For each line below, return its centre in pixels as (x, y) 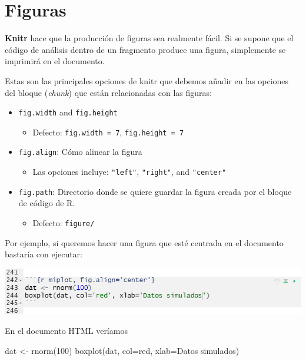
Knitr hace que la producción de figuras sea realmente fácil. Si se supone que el (149, 38)
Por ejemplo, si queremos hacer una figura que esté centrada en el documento (144, 242)
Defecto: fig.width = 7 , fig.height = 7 (108, 132)
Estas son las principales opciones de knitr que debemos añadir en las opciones (147, 80)
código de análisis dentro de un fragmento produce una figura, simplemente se (145, 49)
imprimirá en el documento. (55, 61)
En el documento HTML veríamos (66, 331)
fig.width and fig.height (68, 112)
